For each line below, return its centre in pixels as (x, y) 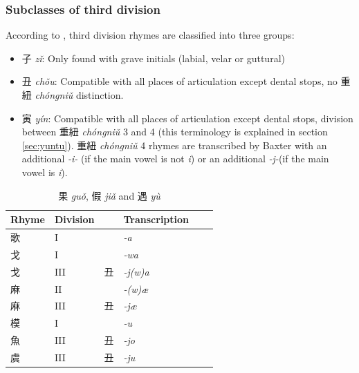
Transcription (156, 219)
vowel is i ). (45, 172)
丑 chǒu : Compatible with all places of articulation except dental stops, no (179, 81)
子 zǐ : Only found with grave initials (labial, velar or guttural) (153, 58)
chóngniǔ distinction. (79, 95)
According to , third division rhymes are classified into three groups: (150, 35)
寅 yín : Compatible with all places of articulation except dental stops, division (187, 118)
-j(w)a (136, 271)
